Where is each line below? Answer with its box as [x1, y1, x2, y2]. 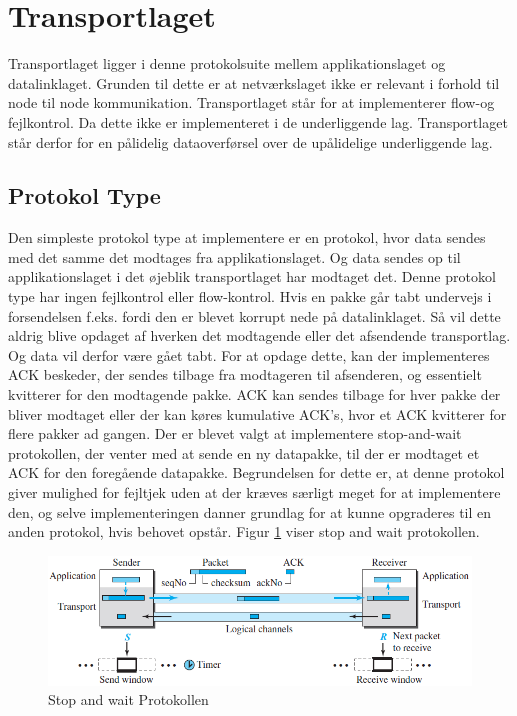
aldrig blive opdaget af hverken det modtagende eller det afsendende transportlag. [8, 325, 511, 346]
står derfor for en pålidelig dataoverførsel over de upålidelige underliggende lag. [8, 131, 493, 152]
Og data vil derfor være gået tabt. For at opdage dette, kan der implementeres [8, 344, 490, 365]
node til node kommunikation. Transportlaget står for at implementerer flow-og [8, 92, 495, 113]
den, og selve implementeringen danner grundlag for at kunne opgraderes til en [8, 501, 492, 522]
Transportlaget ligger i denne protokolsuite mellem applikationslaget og [8, 53, 446, 74]
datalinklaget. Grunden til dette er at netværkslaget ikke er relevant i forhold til [8, 72, 500, 93]
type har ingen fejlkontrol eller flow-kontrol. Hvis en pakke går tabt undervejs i [8, 286, 492, 307]
